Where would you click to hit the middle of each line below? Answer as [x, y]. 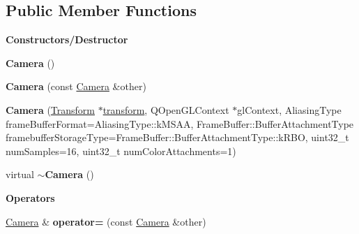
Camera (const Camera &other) [76, 86]
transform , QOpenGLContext [166, 109]
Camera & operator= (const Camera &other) [106, 221]
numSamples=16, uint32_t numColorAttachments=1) [121, 151]
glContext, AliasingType [289, 109]
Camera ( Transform [50, 109]
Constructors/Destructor [67, 39]
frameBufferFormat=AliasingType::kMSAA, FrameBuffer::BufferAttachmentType [180, 123]
